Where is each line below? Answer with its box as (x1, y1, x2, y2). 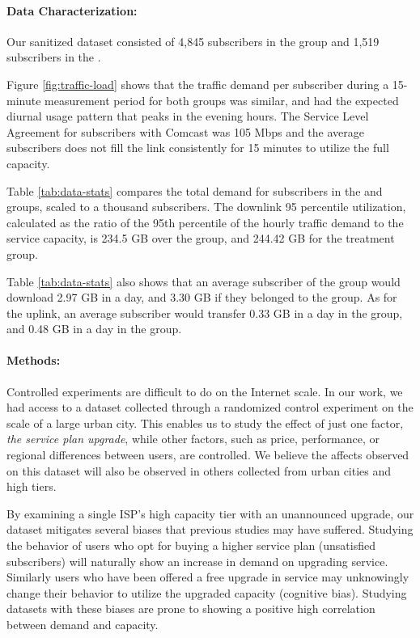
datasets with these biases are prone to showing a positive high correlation (6, 600, 375, 617)
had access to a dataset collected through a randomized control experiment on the (6, 399, 414, 416)
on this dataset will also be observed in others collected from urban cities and (6, 462, 392, 479)
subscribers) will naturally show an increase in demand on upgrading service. (6, 552, 388, 569)
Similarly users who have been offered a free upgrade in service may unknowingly (6, 568, 409, 585)
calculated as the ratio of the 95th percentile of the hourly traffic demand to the (6, 213, 404, 230)
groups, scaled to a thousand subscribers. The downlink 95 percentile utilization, (6, 198, 406, 215)
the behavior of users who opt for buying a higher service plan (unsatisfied (6, 537, 376, 554)
